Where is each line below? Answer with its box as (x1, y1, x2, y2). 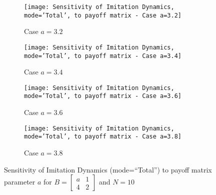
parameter (4, 176, 35, 187)
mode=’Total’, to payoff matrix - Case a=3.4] (24, 52, 181, 59)
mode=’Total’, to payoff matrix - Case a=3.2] (24, 11, 181, 19)
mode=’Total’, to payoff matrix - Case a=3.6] (24, 92, 181, 100)
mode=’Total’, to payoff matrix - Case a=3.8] (24, 133, 181, 140)
